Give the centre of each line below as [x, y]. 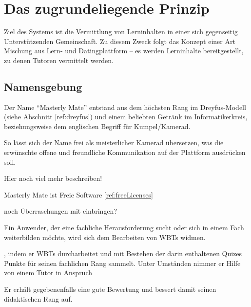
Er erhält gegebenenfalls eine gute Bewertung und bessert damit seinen [110, 289]
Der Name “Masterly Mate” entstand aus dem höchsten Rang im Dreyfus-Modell [125, 107]
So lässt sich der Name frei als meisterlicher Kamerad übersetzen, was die [114, 143]
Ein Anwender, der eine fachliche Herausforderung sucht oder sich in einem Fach [124, 228]
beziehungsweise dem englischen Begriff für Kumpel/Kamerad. [97, 126]
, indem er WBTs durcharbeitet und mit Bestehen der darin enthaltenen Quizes [123, 253]
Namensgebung [43, 86]
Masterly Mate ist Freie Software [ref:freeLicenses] [78, 194]
